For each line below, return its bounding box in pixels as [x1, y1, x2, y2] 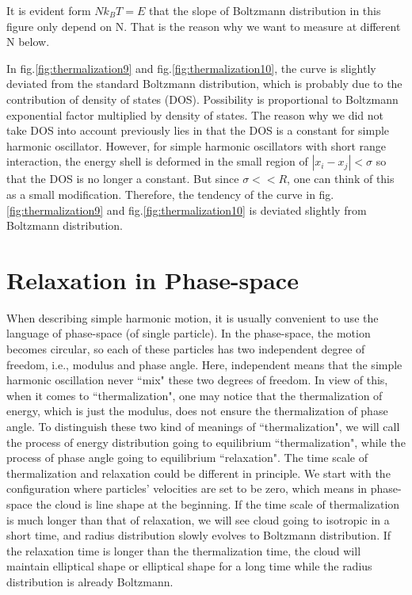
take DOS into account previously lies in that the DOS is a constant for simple [6, 122, 390, 139]
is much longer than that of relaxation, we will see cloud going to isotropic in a [6, 511, 390, 528]
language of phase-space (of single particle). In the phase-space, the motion [6, 325, 371, 341]
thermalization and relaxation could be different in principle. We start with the [6, 464, 391, 481]
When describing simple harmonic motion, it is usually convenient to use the [6, 309, 379, 326]
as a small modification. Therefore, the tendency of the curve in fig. [6, 185, 334, 202]
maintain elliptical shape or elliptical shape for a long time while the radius [6, 558, 372, 574]
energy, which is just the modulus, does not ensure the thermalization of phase [6, 402, 388, 419]
